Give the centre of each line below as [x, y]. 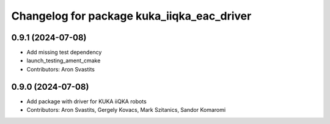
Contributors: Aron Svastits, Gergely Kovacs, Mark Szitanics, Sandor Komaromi [126, 110]
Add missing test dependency [64, 53]
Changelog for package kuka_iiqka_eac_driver [131, 16]
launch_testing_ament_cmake [64, 60]
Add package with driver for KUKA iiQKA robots [86, 101]
